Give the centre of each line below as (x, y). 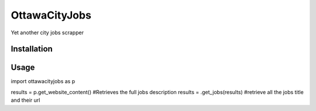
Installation (32, 49)
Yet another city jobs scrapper (47, 33)
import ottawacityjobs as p (43, 81)
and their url (25, 100)
